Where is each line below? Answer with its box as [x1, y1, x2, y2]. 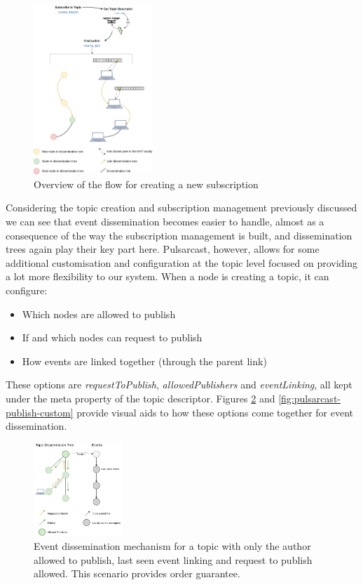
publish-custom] [6, 405, 74, 419]
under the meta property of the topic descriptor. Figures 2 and [6, 390, 275, 405]
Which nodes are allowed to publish [22, 306, 176, 321]
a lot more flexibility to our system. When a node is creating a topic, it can [6, 269, 329, 284]
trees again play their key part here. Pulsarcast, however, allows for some [6, 242, 320, 256]
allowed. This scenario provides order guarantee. [34, 566, 240, 581]
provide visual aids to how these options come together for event [76, 405, 354, 419]
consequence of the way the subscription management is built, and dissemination [6, 228, 352, 242]
